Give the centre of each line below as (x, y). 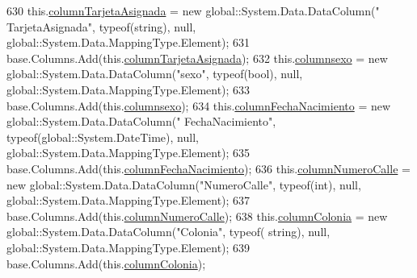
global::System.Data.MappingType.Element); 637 (128, 200)
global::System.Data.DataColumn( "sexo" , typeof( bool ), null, (155, 74)
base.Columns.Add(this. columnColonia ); (106, 263)
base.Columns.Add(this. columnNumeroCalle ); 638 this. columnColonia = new (197, 216)
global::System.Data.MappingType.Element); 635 (128, 153)
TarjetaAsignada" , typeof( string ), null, (101, 26)
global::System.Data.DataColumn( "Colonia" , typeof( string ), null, (168, 232)
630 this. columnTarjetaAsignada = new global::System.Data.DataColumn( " (193, 10)
